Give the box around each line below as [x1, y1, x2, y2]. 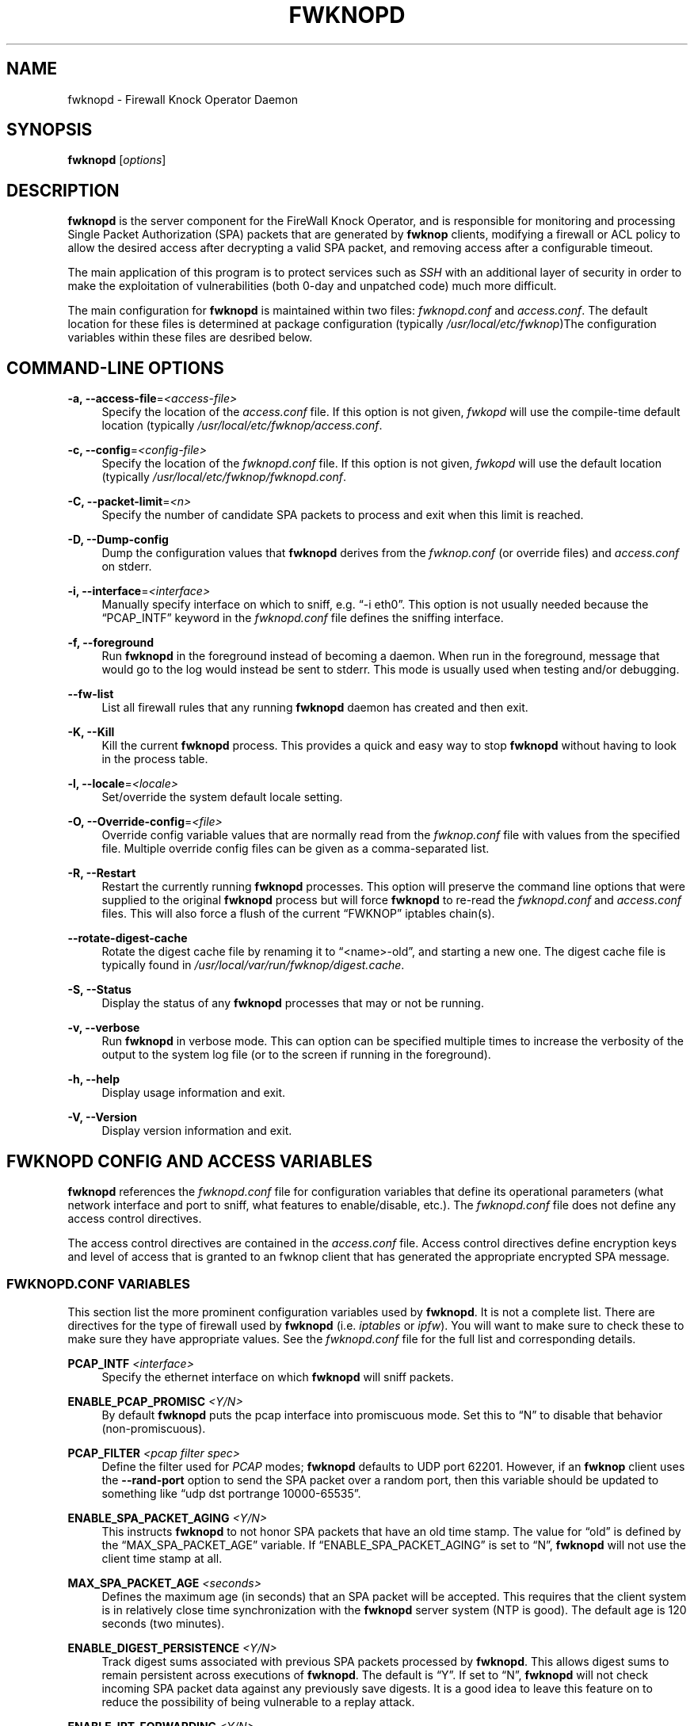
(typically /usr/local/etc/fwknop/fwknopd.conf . [101, 470, 347, 484]
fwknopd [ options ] [67, 153, 166, 167]
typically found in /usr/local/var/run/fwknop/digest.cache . [101, 958, 405, 972]
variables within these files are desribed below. [67, 330, 313, 345]
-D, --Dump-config [67, 533, 169, 547]
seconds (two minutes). [101, 1616, 225, 1630]
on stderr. [101, 559, 152, 574]
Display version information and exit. [101, 1124, 292, 1138]
